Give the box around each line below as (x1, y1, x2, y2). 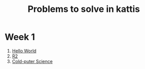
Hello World (12, 48, 37, 54)
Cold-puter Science (12, 58, 53, 64)
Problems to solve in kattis (28, 3, 140, 15)
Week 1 (5, 31, 35, 43)
